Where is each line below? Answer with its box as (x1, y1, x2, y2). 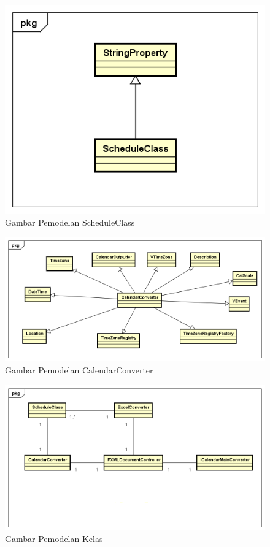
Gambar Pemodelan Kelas (5, 532, 103, 545)
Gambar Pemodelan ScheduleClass (5, 216, 135, 229)
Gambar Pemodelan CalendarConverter (5, 364, 153, 377)
